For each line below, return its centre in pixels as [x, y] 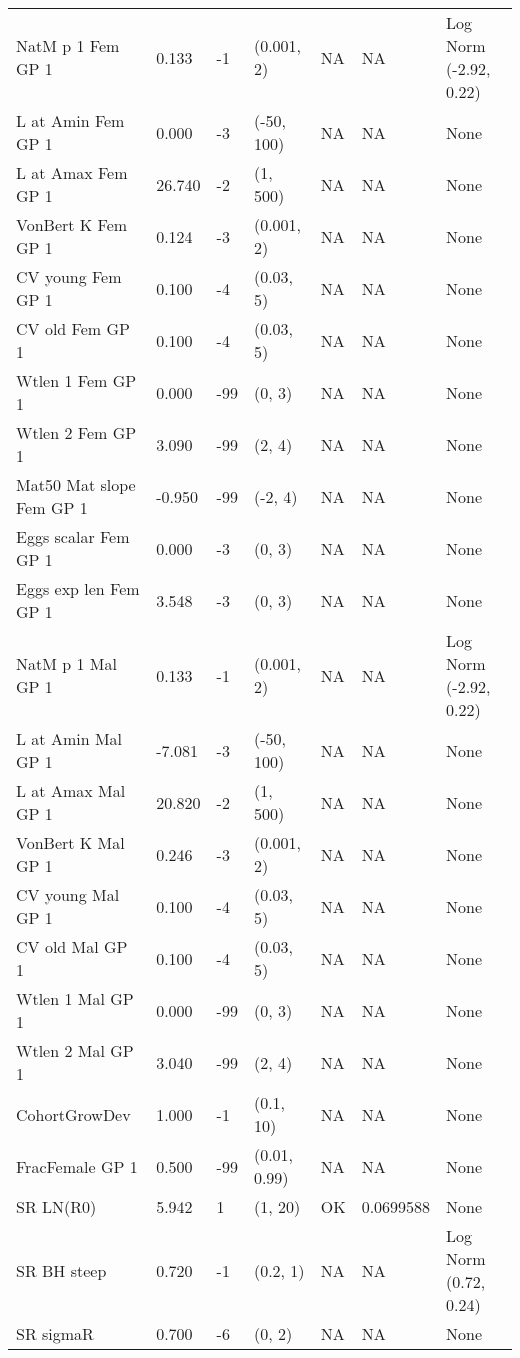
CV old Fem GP [73, 328]
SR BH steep [61, 1270]
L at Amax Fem [72, 172]
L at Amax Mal [71, 790]
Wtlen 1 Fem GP [76, 380]
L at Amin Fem [70, 120]
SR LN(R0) [56, 1206]
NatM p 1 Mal [66, 663]
